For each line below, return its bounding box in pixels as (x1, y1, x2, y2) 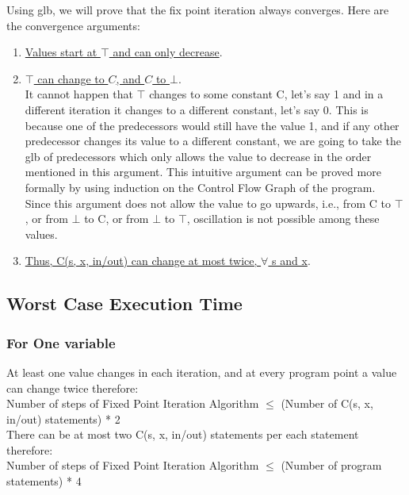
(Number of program (281, 457, 382, 474)
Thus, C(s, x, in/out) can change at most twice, (25, 252, 258, 269)
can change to (37, 70, 105, 86)
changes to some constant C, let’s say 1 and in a (149, 86, 384, 102)
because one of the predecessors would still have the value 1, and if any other (25, 117, 399, 133)
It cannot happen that (25, 86, 133, 102)
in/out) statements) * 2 (6, 410, 120, 427)
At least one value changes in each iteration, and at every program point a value (6, 363, 397, 380)
